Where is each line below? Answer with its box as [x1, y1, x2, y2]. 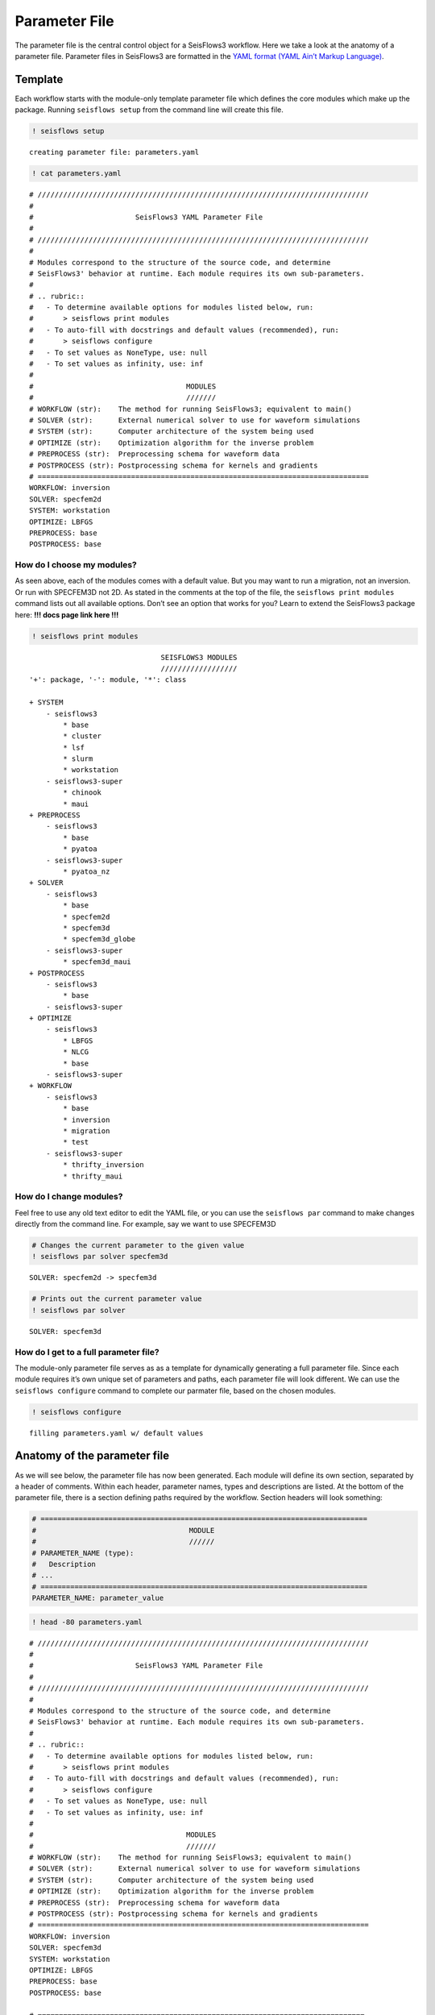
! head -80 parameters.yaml [31, 1617, 143, 1627]
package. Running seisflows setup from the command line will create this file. [14, 105, 284, 114]
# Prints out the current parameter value [31, 1294, 202, 1303]
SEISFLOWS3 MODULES [160, 653, 238, 662]
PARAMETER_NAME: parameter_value [31, 1593, 164, 1603]
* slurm [63, 754, 93, 763]
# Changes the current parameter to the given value [31, 1241, 245, 1250]
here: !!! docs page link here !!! [14, 609, 119, 620]
